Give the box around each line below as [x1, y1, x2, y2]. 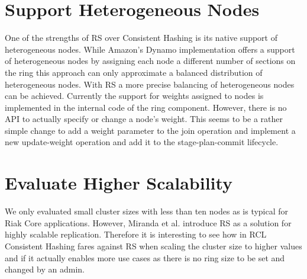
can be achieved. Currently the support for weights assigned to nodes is [5, 89, 264, 102]
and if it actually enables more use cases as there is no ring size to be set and [5, 251, 285, 264]
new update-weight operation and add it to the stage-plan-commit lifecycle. [5, 136, 279, 148]
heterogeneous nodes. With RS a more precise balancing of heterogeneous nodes [5, 78, 295, 90]
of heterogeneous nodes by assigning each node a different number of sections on [5, 54, 296, 67]
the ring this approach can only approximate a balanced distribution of [5, 66, 263, 78]
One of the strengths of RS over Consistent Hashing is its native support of [5, 31, 277, 44]
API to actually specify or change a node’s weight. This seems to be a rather [5, 113, 283, 125]
